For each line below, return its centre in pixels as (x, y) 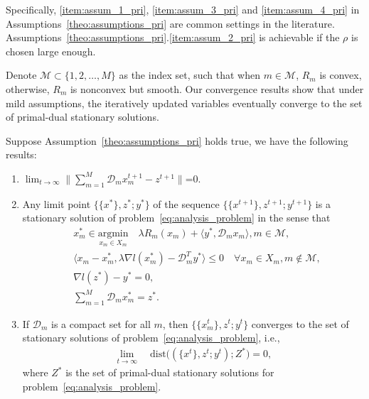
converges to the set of (300, 323)
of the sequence (186, 203)
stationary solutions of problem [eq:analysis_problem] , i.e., (151, 338)
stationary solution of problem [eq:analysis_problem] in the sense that (176, 218)
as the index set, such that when (190, 75)
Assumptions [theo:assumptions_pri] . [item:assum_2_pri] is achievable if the (173, 37)
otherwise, (28, 88)
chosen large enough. (51, 51)
